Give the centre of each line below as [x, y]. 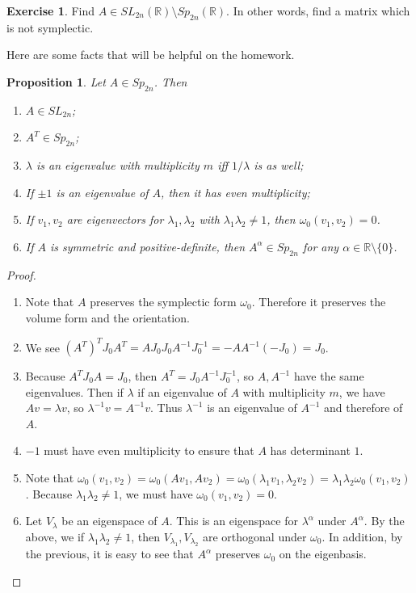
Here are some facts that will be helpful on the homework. [151, 55]
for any [321, 246]
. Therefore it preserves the [319, 302]
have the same [329, 376]
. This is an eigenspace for [233, 521]
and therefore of [363, 408]
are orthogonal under [254, 536]
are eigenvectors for [115, 219]
